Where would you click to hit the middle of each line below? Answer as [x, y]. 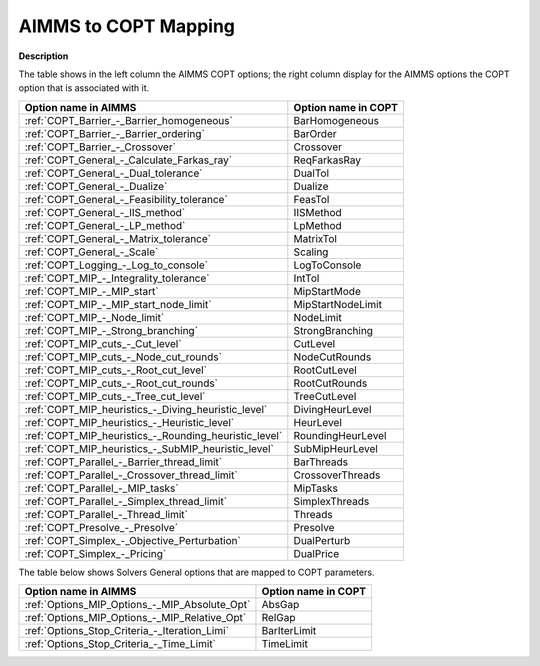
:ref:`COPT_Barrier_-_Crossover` [100, 147]
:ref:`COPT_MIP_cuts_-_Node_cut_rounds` [123, 357]
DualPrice [316, 553]
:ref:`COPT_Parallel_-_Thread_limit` [106, 514]
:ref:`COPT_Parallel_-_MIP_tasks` [101, 488]
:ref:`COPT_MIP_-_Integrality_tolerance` [117, 278]
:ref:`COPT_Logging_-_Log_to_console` [116, 265]
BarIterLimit [289, 631]
